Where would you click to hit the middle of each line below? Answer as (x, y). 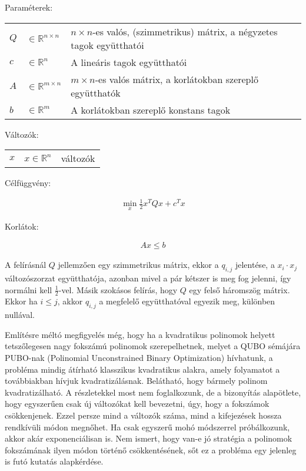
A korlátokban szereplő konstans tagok (151, 110)
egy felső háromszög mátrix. (240, 289)
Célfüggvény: (28, 183)
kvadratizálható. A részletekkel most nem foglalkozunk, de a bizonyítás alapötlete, (153, 392)
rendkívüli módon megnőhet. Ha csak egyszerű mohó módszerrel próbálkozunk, (147, 427)
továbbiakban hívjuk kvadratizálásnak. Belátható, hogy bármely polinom (136, 381)
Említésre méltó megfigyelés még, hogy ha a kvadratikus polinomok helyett (140, 334)
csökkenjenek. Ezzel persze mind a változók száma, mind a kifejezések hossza (143, 415)
